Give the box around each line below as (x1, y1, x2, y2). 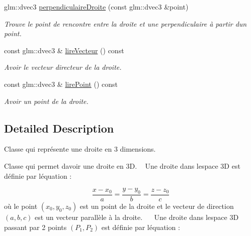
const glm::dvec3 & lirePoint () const (4, 78, 118, 89)
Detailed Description (4, 120, 114, 136)
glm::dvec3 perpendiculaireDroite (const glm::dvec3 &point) (4, 2, 189, 12)
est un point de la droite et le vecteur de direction (79, 200, 234, 211)
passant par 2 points (4, 221, 67, 232)
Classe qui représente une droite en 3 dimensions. (4, 144, 156, 154)
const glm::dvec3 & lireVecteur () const (4, 45, 124, 55)
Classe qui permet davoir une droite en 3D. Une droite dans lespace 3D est (4, 160, 240, 171)
